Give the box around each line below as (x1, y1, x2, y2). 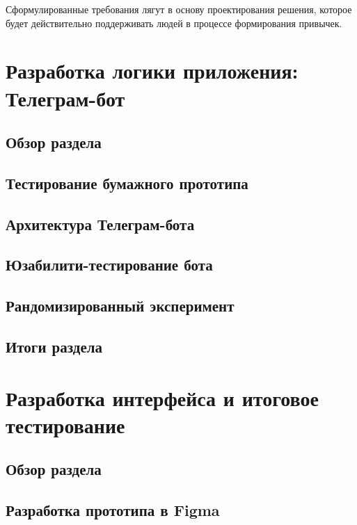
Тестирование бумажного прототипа (6, 172, 248, 193)
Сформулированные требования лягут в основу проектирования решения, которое (6, 2, 352, 16)
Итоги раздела (6, 336, 103, 357)
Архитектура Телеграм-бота (6, 213, 195, 234)
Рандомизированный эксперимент (6, 295, 235, 316)
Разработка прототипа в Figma (6, 499, 220, 521)
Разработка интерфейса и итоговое (6, 383, 319, 412)
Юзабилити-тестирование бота (6, 254, 213, 275)
